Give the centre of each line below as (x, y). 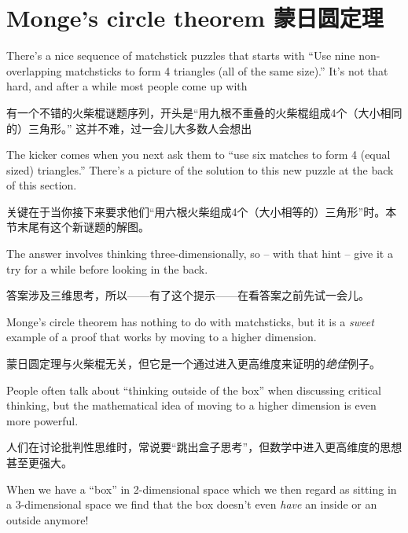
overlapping (34, 70)
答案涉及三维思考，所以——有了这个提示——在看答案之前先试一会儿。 (188, 295)
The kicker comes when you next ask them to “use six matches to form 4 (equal (198, 154)
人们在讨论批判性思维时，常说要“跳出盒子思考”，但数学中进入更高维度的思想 (204, 447)
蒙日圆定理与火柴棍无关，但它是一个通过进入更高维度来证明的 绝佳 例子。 (193, 364)
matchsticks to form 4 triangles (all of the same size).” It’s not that (227, 70)
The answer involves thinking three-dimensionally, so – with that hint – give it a (200, 254)
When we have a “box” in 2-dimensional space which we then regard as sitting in (202, 489)
